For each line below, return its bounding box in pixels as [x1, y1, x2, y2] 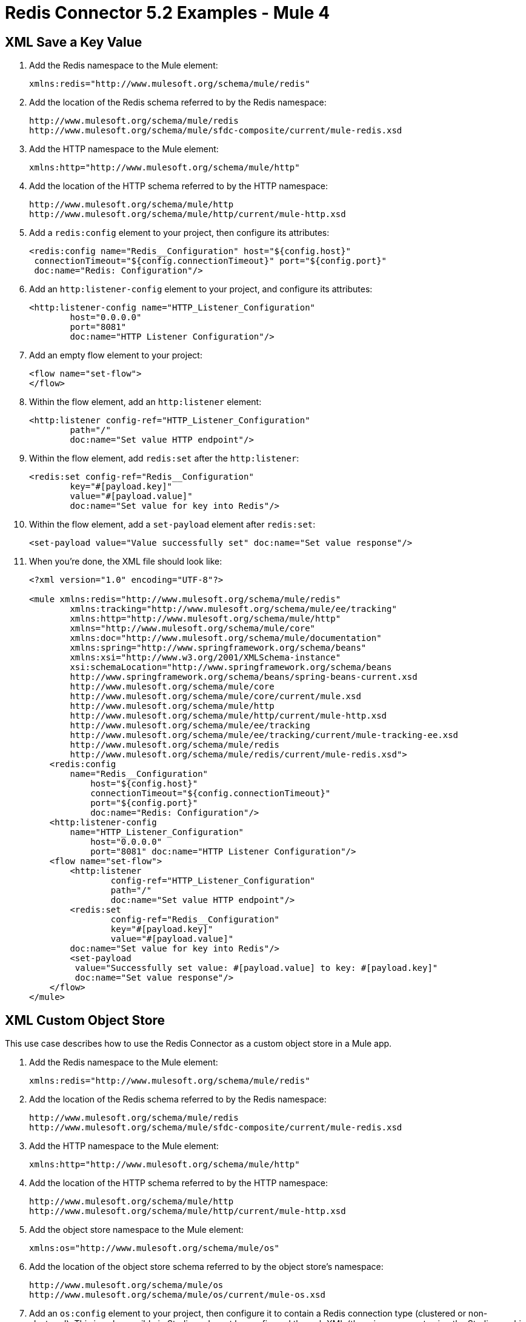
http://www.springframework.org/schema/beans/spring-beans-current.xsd [70, 672, 418, 682]
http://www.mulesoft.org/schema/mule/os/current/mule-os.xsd [29, 1290, 325, 1300]
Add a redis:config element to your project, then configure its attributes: [29, 227, 330, 238]
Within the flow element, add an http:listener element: [29, 397, 262, 408]
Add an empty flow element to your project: [29, 350, 202, 361]
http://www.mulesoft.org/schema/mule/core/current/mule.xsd [70, 691, 361, 702]
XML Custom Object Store [5, 1012, 165, 1028]
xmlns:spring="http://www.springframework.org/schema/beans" [70, 643, 367, 653]
